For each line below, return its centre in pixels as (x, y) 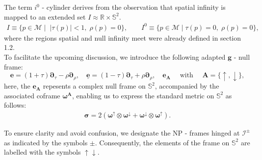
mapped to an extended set (45, 16)
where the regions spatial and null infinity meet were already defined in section (122, 37)
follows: (15, 105)
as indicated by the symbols (46, 142)
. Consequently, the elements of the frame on (162, 142)
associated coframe (32, 95)
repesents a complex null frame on (94, 86)
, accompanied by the (187, 86)
